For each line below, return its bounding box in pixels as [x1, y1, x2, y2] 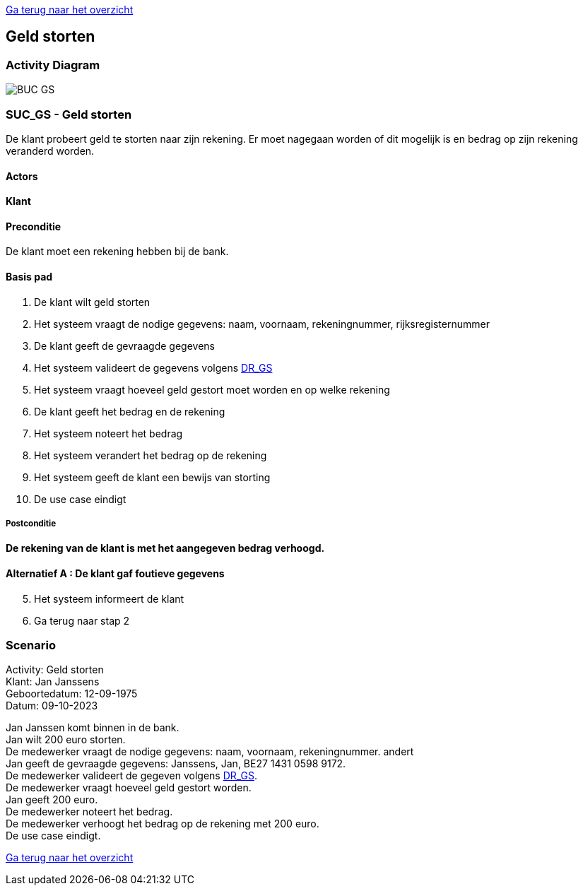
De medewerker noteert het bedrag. [6, 806, 173, 818]
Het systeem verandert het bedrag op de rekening [34, 449, 267, 461]
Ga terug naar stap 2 [34, 614, 130, 627]
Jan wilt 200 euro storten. [6, 733, 126, 746]
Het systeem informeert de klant [34, 592, 184, 605]
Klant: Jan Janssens [6, 675, 100, 688]
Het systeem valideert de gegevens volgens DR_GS [34, 361, 273, 374]
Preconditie [6, 220, 61, 232]
